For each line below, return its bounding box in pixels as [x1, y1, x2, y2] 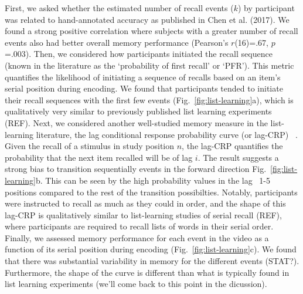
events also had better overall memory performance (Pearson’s [5, 36, 229, 48]
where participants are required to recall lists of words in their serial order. [5, 220, 274, 232]
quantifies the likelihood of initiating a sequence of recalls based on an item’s [5, 70, 281, 83]
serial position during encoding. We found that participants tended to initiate [5, 82, 283, 94]
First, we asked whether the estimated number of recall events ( [5, 2, 234, 13]
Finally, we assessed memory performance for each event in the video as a [5, 231, 269, 244]
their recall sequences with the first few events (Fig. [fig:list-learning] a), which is [5, 93, 294, 106]
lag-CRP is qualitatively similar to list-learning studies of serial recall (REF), [5, 208, 282, 221]
